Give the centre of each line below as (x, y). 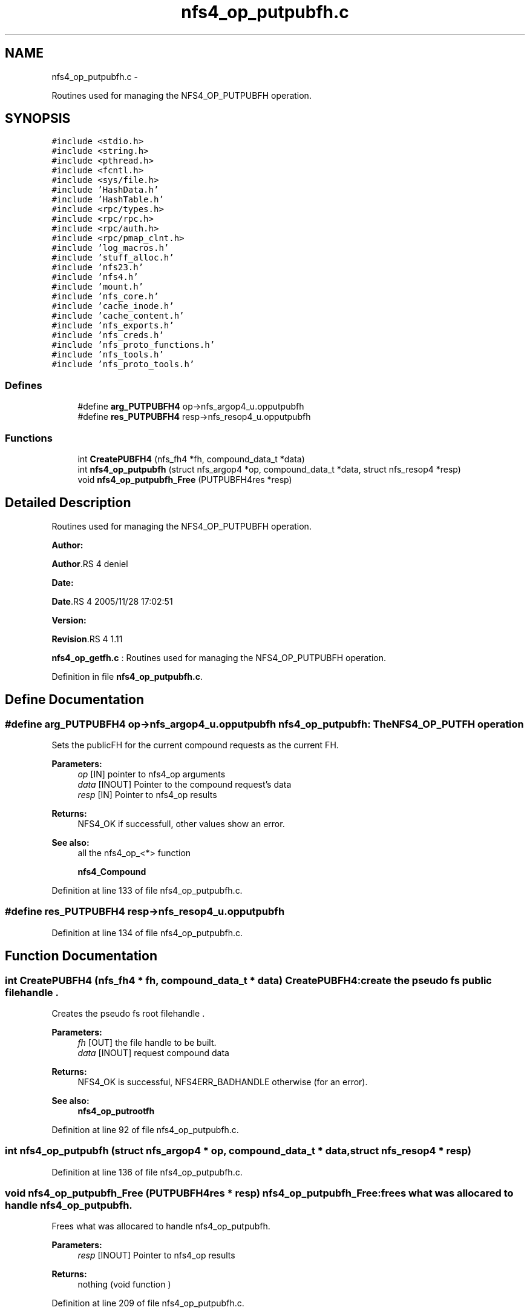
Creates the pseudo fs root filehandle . (128, 1013)
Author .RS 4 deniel (90, 563)
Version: (69, 620)
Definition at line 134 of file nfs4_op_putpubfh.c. (147, 932)
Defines (24, 385)
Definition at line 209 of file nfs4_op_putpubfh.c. (148, 1303)
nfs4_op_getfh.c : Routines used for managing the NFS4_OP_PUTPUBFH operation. (219, 657)
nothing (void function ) (124, 1285)
